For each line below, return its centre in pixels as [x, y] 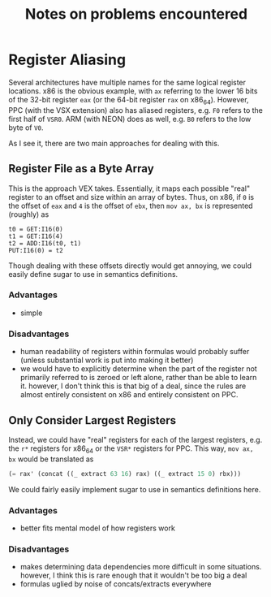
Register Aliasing [67, 60]
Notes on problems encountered [136, 14]
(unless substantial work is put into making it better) [107, 360]
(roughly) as [29, 214]
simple [31, 313]
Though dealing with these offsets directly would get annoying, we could [130, 266]
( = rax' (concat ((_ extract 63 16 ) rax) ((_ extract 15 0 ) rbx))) [125, 474]
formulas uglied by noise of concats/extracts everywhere [116, 584]
